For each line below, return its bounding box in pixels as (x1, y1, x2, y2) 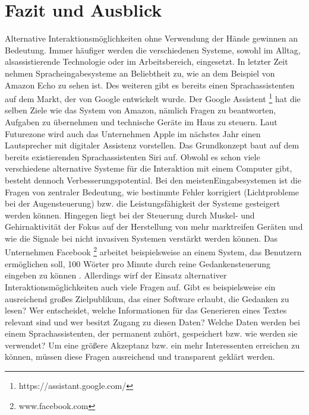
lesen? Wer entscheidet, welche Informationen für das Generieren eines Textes (5, 304, 287, 316)
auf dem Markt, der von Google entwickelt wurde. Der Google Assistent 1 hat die (5, 91, 301, 104)
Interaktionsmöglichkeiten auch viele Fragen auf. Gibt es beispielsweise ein (5, 280, 276, 293)
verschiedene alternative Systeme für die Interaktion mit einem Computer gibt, (5, 162, 292, 175)
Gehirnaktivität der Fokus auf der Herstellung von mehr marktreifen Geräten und (5, 220, 303, 233)
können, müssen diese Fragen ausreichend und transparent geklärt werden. (5, 350, 275, 363)
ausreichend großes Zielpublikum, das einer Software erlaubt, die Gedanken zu (5, 292, 289, 305)
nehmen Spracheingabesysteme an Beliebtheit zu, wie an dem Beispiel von (5, 66, 275, 79)
